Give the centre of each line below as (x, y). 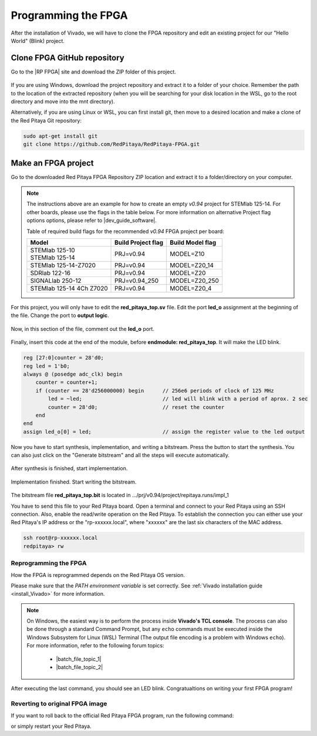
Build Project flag (139, 242)
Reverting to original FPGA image (59, 704)
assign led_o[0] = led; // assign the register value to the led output (164, 432)
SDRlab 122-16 (50, 273)
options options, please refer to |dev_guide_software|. (92, 221)
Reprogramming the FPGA (49, 563)
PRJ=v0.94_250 (136, 281)
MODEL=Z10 (187, 254)
